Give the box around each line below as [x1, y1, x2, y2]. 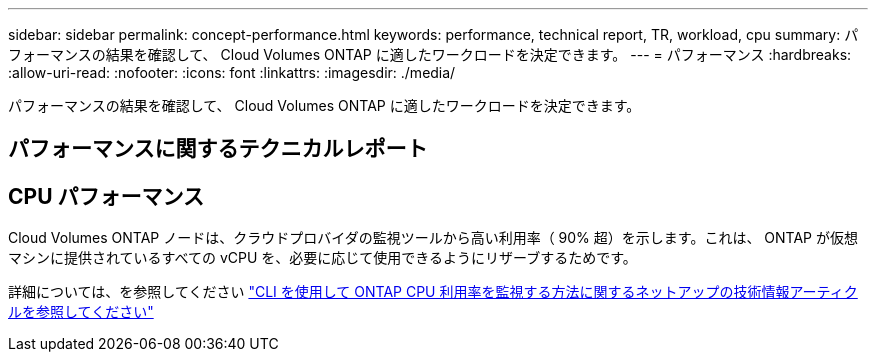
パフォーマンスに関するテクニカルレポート [8, 136, 428, 162]
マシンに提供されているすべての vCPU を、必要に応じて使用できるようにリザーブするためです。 [8, 249, 637, 267]
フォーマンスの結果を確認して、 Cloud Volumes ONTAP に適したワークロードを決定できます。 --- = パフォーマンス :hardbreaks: [8, 46, 852, 63]
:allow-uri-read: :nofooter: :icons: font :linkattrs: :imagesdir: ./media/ [8, 64, 456, 81]
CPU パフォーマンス [8, 183, 205, 209]
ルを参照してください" [8, 303, 154, 321]
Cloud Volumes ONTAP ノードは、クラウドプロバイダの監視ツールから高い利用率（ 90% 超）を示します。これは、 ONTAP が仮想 [8, 229, 858, 247]
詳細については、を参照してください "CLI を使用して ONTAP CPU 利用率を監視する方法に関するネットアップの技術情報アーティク [8, 283, 858, 301]
